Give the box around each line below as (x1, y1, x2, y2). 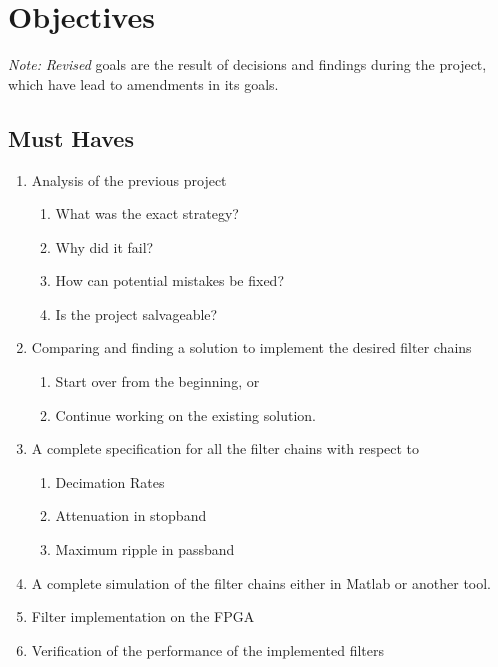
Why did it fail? (55, 236, 154, 257)
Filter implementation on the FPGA (31, 606, 255, 627)
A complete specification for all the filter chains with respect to (31, 438, 420, 459)
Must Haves (8, 122, 134, 153)
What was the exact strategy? (55, 203, 239, 224)
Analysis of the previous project (31, 169, 227, 190)
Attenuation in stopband (55, 505, 207, 526)
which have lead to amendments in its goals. (8, 73, 279, 94)
